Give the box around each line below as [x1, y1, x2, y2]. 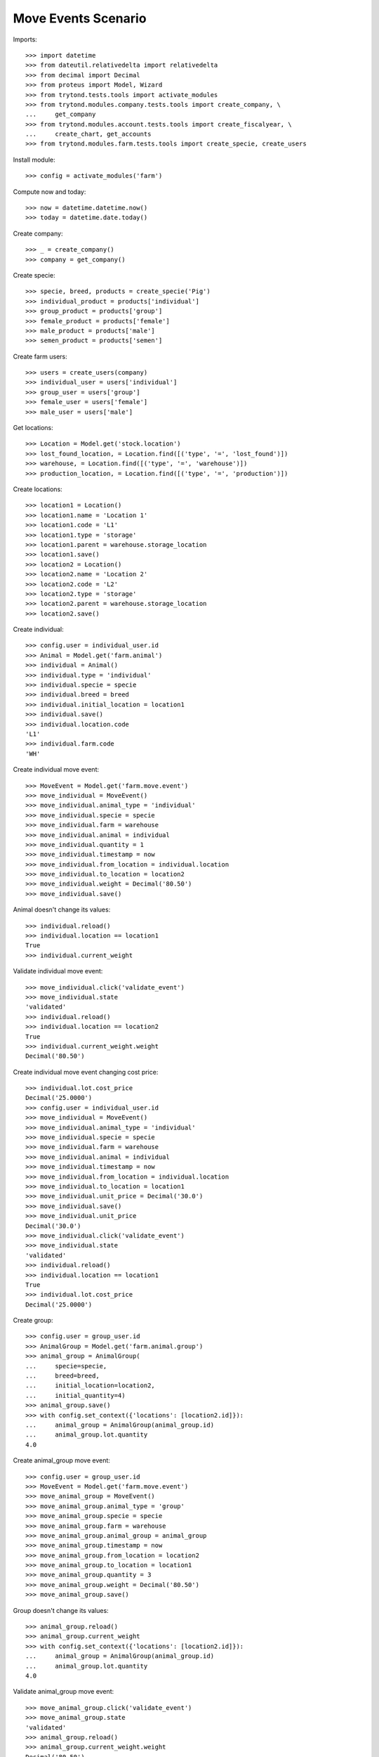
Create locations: [13, 485, 62, 493]
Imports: [13, 35, 38, 44]
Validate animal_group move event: [13, 1687, 114, 1696]
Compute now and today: [13, 187, 86, 196]
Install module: [13, 155, 55, 164]
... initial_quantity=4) [25, 1392, 126, 1399]
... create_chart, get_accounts [25, 130, 152, 138]
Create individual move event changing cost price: [13, 1068, 159, 1076]
